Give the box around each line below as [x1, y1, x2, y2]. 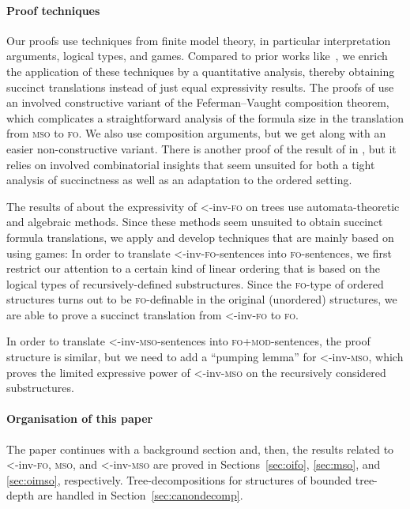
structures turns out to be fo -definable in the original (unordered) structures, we [6, 291, 397, 307]
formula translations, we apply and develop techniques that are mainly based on [6, 228, 394, 245]
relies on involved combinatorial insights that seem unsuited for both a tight [6, 156, 375, 172]
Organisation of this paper [6, 410, 153, 427]
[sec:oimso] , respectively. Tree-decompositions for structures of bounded [6, 471, 352, 488]
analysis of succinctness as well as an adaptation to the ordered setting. [6, 172, 352, 188]
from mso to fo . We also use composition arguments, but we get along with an [6, 125, 386, 141]
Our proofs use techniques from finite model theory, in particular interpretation [6, 32, 391, 48]
